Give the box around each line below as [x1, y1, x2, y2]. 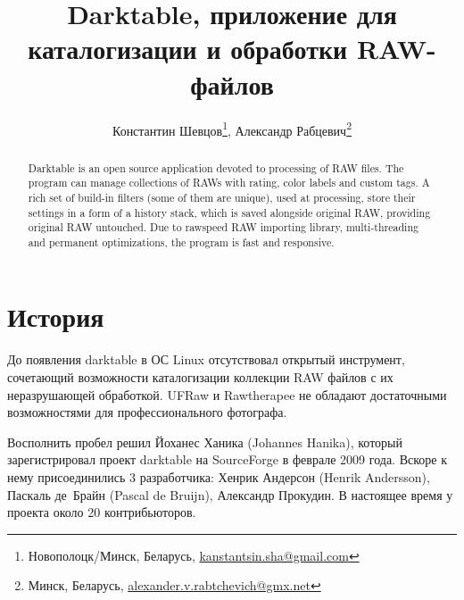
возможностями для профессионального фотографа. [7, 403, 287, 421]
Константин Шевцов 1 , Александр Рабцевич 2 [112, 118, 352, 139]
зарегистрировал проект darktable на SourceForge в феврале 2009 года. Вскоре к [7, 450, 447, 469]
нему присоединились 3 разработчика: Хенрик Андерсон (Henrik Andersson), [7, 467, 430, 486]
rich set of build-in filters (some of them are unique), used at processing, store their [28, 189, 416, 204]
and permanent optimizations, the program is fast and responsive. [28, 234, 335, 249]
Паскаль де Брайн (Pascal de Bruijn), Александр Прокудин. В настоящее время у [7, 485, 453, 504]
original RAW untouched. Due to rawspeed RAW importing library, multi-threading [28, 220, 418, 235]
